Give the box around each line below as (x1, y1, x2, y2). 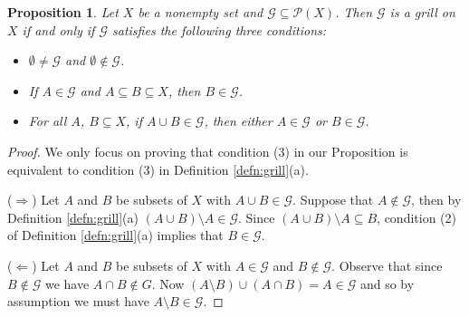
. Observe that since (331, 255, 443, 274)
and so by (359, 274, 415, 293)
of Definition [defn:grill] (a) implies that (7, 226, 224, 245)
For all (28, 111, 67, 130)
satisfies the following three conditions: (112, 20, 327, 39)
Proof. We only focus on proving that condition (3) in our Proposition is (7, 141, 408, 160)
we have (44, 274, 90, 293)
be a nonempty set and (138, 3, 263, 21)
